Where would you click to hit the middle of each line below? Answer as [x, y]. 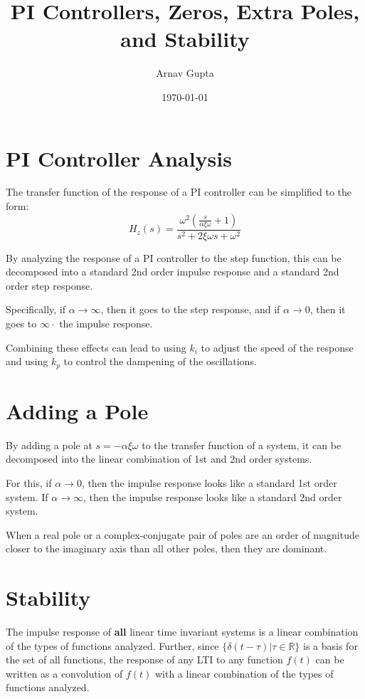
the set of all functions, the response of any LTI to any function [144, 659]
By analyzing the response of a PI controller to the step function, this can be [174, 257]
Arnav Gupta [185, 73]
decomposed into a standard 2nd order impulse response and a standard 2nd [173, 272]
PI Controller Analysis [119, 158]
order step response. [49, 285]
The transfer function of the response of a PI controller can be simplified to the [179, 192]
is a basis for [330, 645]
